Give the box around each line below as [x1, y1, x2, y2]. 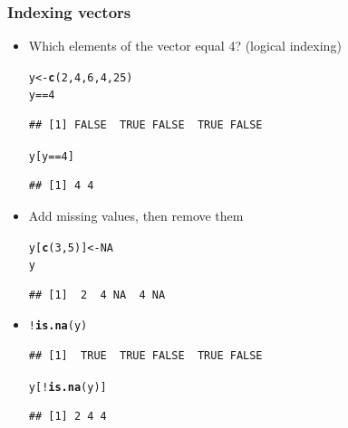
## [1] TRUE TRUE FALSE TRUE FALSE [28, 349, 263, 363]
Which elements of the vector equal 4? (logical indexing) [28, 36, 342, 55]
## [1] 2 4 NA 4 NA [28, 288, 166, 301]
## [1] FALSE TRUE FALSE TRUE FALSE [28, 119, 263, 132]
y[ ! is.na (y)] [28, 380, 107, 394]
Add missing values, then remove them [28, 205, 244, 224]
